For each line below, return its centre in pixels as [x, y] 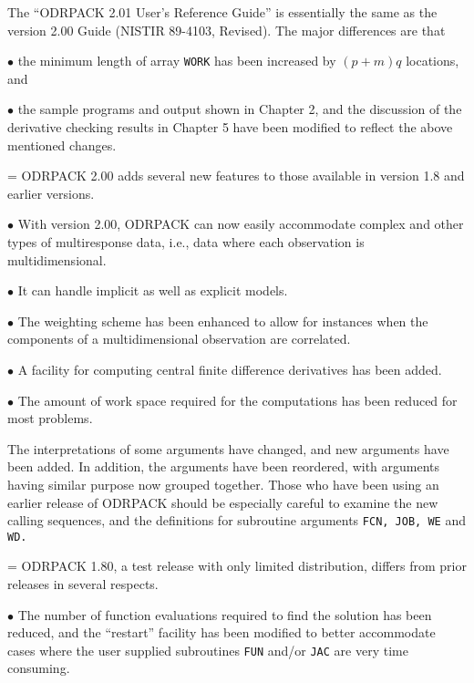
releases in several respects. [83, 584]
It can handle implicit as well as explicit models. [153, 290]
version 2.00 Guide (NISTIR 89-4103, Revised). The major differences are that [227, 30]
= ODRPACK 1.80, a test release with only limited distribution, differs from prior [237, 566]
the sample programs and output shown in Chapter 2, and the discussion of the [240, 109]
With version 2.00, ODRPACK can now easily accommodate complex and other [241, 224]
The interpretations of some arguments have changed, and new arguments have [228, 448]
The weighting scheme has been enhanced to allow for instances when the [223, 321]
